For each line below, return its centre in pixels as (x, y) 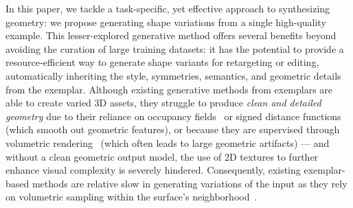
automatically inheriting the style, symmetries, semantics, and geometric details (173, 75)
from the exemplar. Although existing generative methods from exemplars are (169, 89)
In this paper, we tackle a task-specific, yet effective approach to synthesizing (168, 8)
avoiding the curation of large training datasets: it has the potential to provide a (175, 48)
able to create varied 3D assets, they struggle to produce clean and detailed (163, 103)
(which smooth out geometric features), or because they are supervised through (173, 129)
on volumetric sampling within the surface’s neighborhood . (132, 197)
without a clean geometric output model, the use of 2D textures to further (162, 156)
